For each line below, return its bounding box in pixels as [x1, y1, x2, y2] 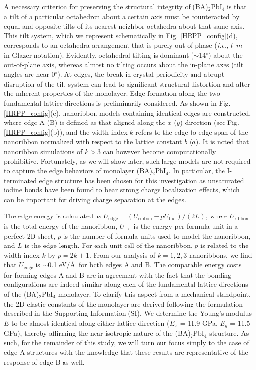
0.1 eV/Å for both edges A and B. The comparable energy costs [48, 259, 242, 270]
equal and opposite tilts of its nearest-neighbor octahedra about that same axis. [4, 21, 245, 31]
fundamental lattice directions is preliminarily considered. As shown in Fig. [4, 97, 231, 108]
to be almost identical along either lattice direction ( [11, 317, 170, 328]
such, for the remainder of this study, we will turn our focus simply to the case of [4, 337, 249, 347]
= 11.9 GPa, [180, 317, 218, 328]
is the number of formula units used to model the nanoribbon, [63, 230, 251, 241]
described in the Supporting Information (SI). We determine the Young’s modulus [4, 308, 252, 318]
